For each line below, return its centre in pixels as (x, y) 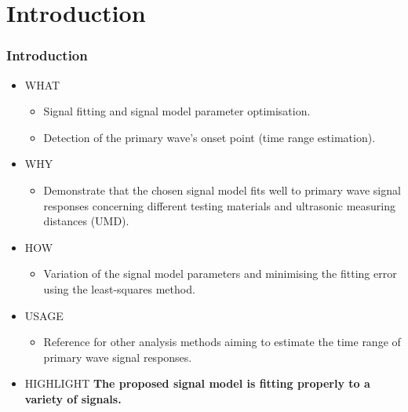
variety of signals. (73, 398)
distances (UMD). (86, 221)
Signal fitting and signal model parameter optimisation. (177, 111)
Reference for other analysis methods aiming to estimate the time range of (222, 342)
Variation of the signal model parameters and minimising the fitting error (220, 273)
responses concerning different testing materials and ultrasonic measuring (219, 205)
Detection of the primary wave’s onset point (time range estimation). (209, 137)
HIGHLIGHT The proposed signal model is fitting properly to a (197, 383)
